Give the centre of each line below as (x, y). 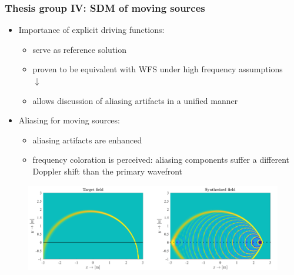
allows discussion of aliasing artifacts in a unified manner (135, 100)
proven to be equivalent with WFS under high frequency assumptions (158, 69)
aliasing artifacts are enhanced (87, 140)
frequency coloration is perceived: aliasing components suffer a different (161, 160)
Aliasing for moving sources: (69, 120)
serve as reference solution (79, 49)
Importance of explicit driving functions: (91, 30)
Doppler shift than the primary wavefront (108, 171)
